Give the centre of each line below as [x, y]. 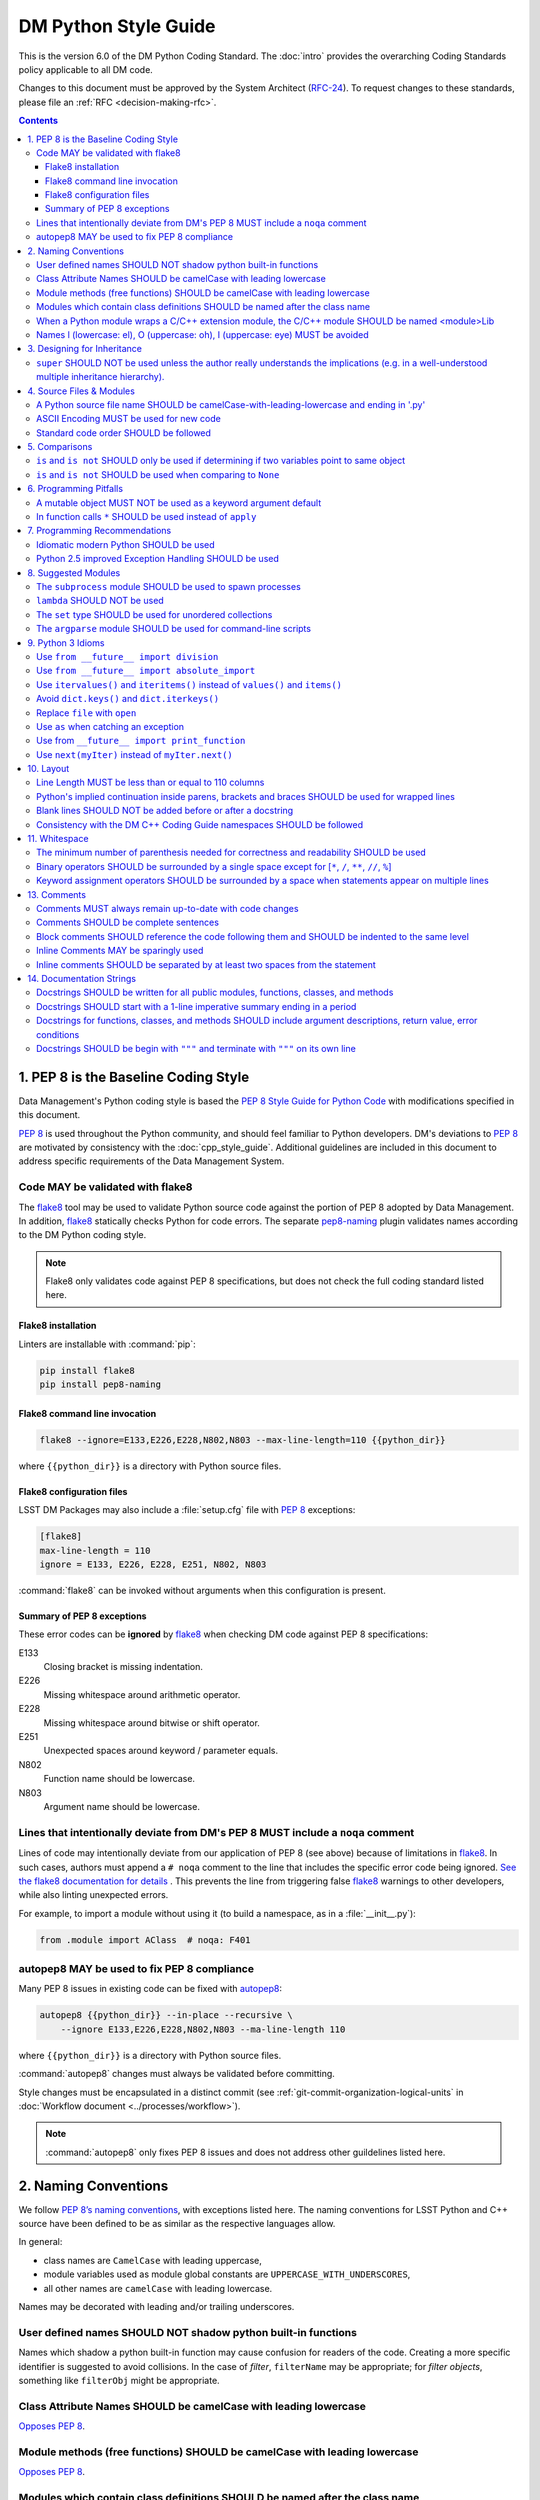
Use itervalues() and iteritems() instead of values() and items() [189, 684]
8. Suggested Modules [74, 572]
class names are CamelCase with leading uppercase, [152, 2260]
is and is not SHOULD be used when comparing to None [158, 474]
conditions [58, 1034]
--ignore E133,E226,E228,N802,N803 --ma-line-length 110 [203, 2029]
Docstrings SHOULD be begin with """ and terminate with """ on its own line [196, 1048]
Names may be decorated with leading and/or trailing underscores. [156, 2306]
